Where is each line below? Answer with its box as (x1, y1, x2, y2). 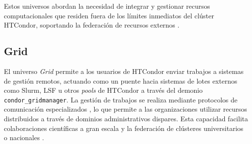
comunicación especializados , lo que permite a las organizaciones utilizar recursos (4, 104, 247, 114)
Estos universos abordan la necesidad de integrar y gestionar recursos (4, 1, 210, 11)
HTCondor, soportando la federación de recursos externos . (4, 20, 180, 30)
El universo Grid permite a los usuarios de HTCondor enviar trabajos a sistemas (4, 66, 244, 76)
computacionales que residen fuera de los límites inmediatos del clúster (4, 10, 214, 20)
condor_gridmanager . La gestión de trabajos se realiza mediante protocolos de (4, 94, 237, 104)
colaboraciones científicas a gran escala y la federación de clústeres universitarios (4, 123, 244, 133)
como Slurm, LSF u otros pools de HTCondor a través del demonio (4, 85, 203, 95)
